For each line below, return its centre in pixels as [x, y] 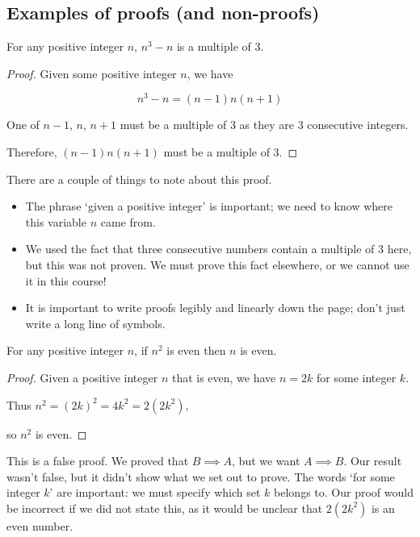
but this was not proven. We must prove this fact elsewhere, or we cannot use [217, 265]
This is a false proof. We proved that [98, 461]
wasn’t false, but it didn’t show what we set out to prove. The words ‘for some [201, 476]
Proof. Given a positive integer [82, 377]
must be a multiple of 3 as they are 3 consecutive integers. [264, 125]
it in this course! [66, 280]
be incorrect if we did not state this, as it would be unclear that [165, 508]
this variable [56, 221]
